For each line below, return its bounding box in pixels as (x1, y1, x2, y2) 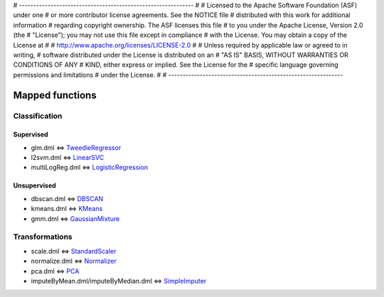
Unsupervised (13, 181, 56, 190)
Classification (13, 111, 63, 121)
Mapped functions (13, 89, 97, 101)
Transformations (13, 232, 73, 242)
